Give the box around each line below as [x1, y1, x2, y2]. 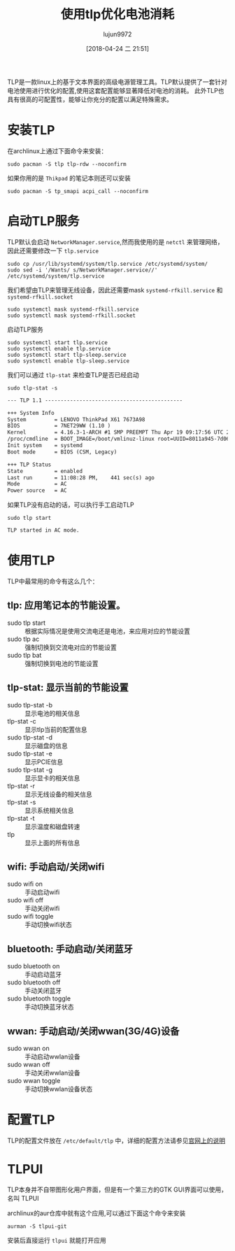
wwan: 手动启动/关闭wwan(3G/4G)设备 [7, 1025, 180, 1037]
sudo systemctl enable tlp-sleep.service [7, 358, 130, 365]
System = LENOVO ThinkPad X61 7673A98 [7, 416, 145, 423]
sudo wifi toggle [7, 912, 54, 921]
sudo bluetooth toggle [7, 994, 71, 1003]
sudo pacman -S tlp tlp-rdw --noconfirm [7, 160, 127, 168]
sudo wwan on [7, 1044, 50, 1053]
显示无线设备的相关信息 [24, 790, 92, 798]
